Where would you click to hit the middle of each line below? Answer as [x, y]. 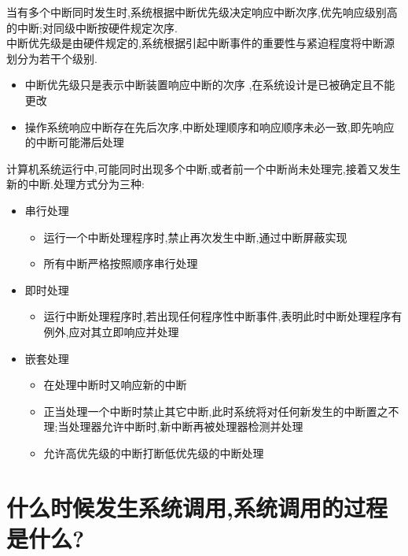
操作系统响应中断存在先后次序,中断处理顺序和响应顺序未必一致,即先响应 [210, 126]
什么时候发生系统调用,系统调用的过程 [197, 507]
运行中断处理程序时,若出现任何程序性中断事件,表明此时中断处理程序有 [223, 316]
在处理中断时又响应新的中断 [115, 385]
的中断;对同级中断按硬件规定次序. [92, 27]
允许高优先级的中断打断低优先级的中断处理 [154, 452]
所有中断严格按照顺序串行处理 [121, 263]
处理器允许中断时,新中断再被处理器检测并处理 [186, 426]
